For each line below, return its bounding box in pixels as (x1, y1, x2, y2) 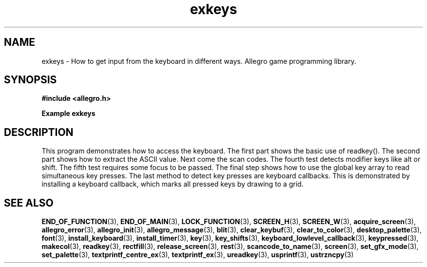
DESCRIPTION (4, 126, 74, 138)
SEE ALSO (4, 196, 54, 209)
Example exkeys (41, 109, 96, 118)
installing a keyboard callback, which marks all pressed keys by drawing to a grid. (41, 180, 304, 189)
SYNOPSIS (4, 74, 57, 86)
